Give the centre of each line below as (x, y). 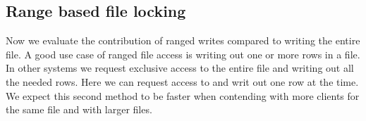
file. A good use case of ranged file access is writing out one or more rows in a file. (183, 54)
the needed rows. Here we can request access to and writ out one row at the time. (182, 81)
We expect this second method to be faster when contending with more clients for (183, 95)
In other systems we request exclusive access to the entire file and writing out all (180, 68)
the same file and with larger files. (79, 109)
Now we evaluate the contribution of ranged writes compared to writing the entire (183, 40)
